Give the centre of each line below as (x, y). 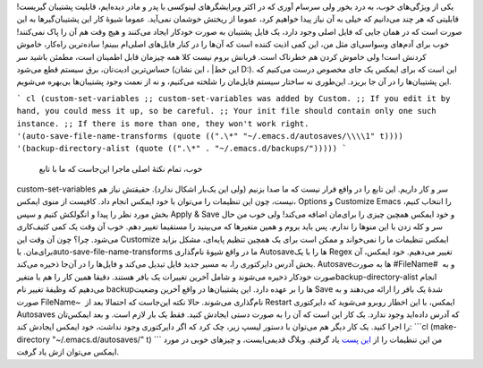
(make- (443, 327)
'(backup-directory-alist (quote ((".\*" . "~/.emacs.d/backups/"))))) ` (182, 149)
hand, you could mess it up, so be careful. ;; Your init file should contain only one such (227, 111)
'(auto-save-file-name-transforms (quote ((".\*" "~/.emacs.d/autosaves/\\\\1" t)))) (210, 136)
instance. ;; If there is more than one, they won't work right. (163, 124)
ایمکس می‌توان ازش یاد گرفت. (68, 352)
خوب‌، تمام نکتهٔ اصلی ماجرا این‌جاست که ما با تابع (121, 168)
